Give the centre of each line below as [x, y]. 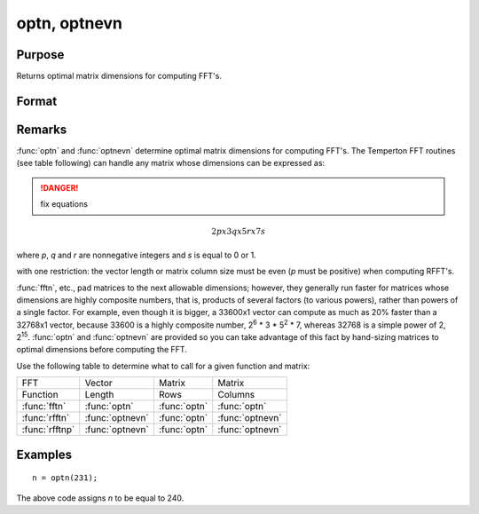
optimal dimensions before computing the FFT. [102, 350]
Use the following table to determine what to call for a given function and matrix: [163, 366]
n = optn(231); [65, 478]
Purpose [40, 55]
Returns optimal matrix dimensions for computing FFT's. [119, 76]
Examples [44, 454]
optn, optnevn [70, 23]
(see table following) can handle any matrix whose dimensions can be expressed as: [171, 163]
